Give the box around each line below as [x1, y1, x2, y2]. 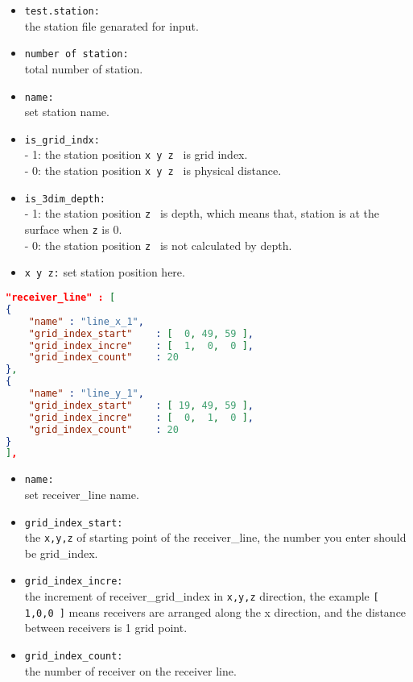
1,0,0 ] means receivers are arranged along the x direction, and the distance [24, 603, 407, 620]
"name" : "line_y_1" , [28, 388, 144, 399]
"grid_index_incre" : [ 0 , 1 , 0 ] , [28, 411, 254, 423]
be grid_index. [24, 544, 98, 561]
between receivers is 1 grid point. [24, 619, 188, 636]
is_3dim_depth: [24, 193, 106, 205]
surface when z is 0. [24, 221, 122, 238]
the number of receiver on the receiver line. [24, 662, 237, 679]
